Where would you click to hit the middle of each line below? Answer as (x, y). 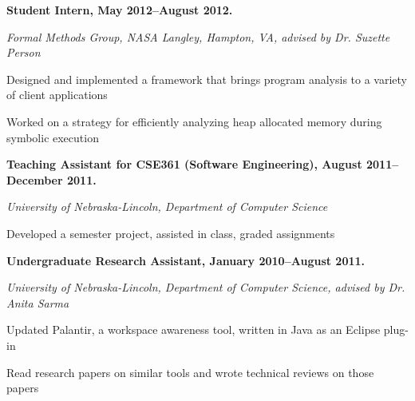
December (35, 179)
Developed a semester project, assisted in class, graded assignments (171, 233)
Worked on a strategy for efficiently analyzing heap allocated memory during (194, 121)
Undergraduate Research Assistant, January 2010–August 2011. (186, 260)
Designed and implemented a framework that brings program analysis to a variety (207, 79)
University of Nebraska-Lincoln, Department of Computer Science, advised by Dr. (206, 287)
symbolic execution (53, 137)
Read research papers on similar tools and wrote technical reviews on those (190, 372)
